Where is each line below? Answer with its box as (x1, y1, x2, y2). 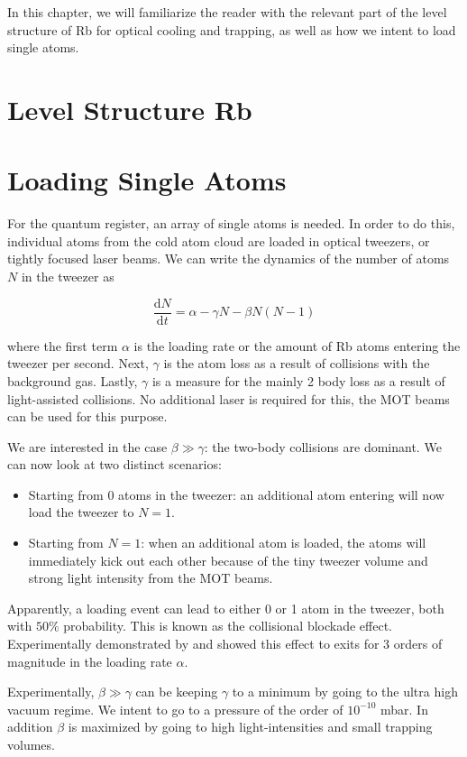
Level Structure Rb (7, 90, 252, 127)
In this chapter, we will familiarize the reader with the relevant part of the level (7, 3, 447, 21)
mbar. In (380, 699, 428, 718)
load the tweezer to (28, 503, 134, 522)
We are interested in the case (7, 437, 168, 456)
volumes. (7, 735, 55, 753)
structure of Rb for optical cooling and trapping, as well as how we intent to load (7, 20, 456, 39)
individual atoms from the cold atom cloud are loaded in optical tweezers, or (7, 231, 430, 250)
